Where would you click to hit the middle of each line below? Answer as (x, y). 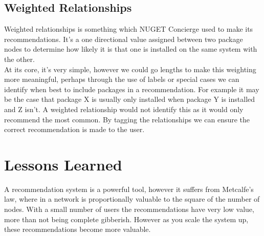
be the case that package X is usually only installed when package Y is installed (130, 99)
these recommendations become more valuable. (78, 229)
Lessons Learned (63, 164)
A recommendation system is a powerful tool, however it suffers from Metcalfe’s (129, 189)
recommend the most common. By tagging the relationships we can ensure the (127, 119)
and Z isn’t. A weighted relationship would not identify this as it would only (124, 109)
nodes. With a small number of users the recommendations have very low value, (129, 209)
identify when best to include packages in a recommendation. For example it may (132, 89)
